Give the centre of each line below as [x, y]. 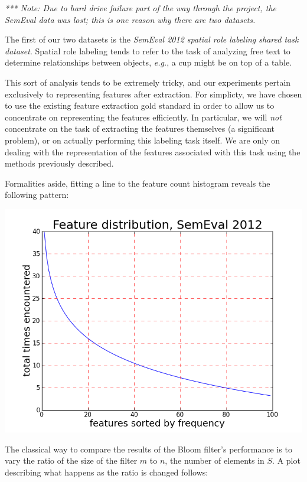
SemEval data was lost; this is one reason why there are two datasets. [130, 19]
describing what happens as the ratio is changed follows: [107, 472]
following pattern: [37, 195]
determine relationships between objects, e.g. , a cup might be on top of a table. [148, 62]
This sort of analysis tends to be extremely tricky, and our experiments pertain [148, 82]
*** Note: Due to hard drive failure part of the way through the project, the [141, 8]
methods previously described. [59, 163]
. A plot [286, 460]
